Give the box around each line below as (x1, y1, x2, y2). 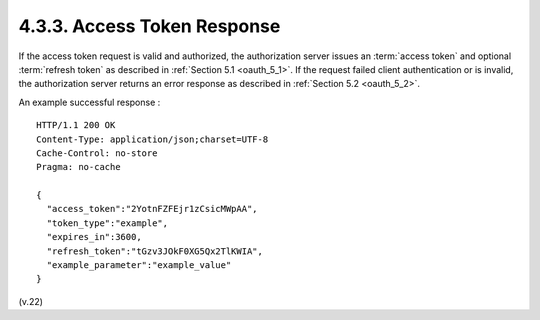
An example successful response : (18, 96, 161, 108)
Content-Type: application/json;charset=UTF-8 (36, 133, 269, 145)
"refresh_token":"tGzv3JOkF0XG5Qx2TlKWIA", (46, 245, 264, 257)
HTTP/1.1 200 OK (36, 120, 116, 131)
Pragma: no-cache (36, 161, 121, 173)
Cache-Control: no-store (36, 147, 158, 159)
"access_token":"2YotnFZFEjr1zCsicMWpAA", (46, 203, 259, 215)
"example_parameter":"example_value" (46, 260, 232, 271)
